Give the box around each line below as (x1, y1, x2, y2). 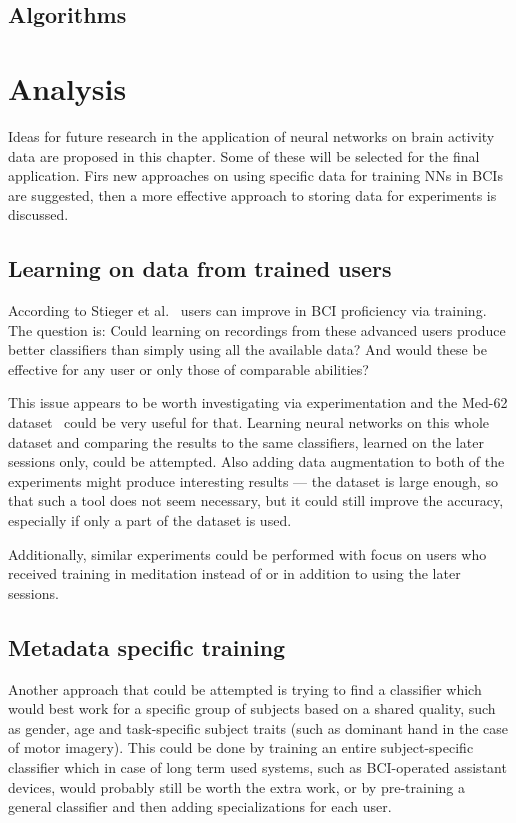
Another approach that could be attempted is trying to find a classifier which (8, 678, 482, 699)
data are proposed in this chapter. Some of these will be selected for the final (8, 145, 480, 166)
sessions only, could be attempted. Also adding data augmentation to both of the (8, 451, 505, 472)
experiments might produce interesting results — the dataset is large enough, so (8, 470, 498, 491)
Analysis (8, 67, 127, 108)
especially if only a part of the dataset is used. (8, 510, 292, 531)
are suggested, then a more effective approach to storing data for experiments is (8, 184, 497, 205)
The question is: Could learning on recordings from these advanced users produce (8, 319, 506, 340)
